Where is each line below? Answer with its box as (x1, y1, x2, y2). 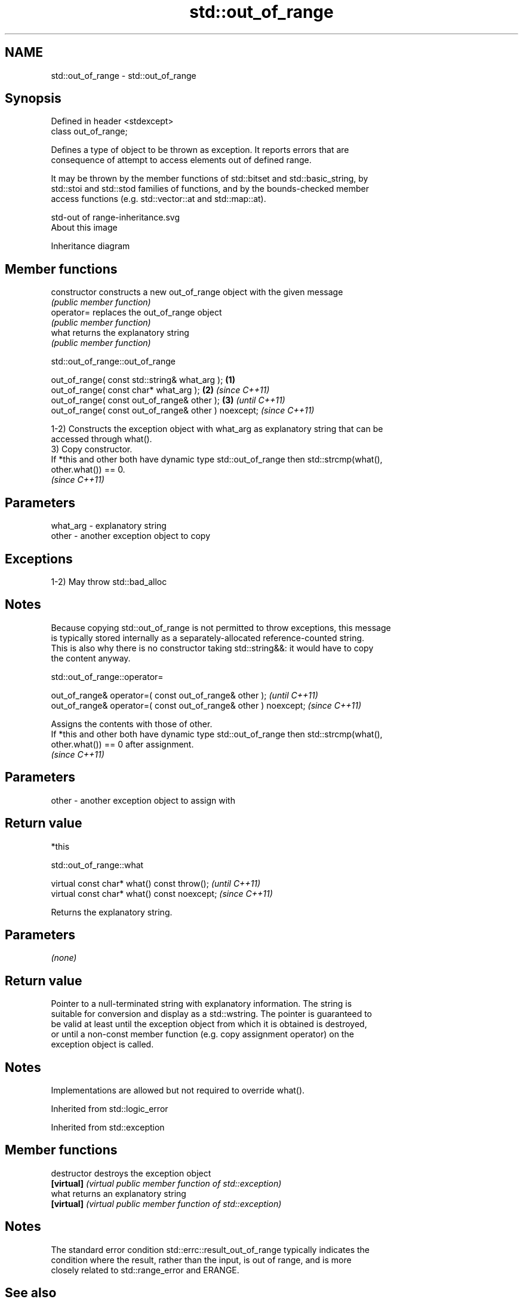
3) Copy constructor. (51, 444, 133, 455)
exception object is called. (51, 1039, 154, 1050)
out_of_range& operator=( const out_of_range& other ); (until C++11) (51, 690, 318, 700)
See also (5, 1285, 57, 1301)
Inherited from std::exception (51, 1122, 165, 1133)
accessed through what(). (51, 434, 152, 445)
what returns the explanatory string (51, 327, 189, 338)
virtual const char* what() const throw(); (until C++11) (51, 878, 261, 889)
